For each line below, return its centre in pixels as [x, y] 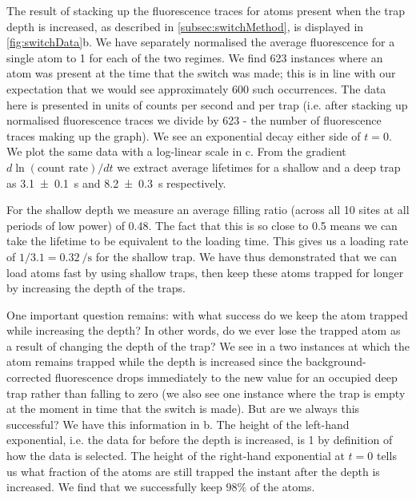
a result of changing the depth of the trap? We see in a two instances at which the [208, 345]
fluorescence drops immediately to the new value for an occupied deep [226, 377]
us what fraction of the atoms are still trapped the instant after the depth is [193, 471]
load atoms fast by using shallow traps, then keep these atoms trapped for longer [205, 272]
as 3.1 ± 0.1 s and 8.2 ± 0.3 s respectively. [116, 183]
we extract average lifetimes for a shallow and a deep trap [259, 167]
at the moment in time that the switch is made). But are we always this [183, 409]
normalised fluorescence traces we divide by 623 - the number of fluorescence [194, 120]
